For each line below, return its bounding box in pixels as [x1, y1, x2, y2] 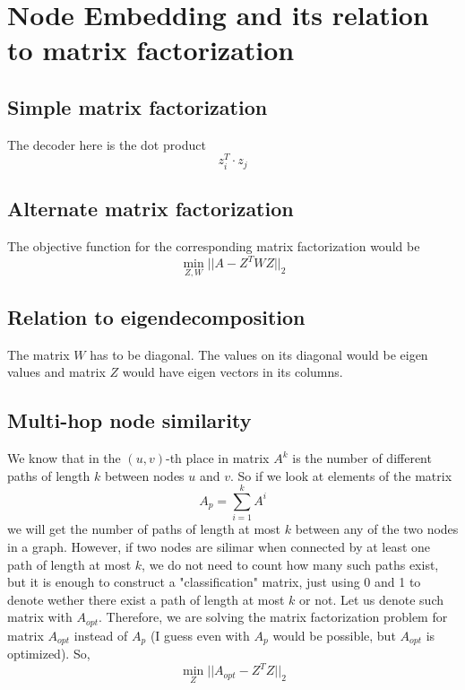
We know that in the [7, 449, 121, 467]
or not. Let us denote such [299, 590, 443, 608]
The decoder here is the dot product [7, 135, 206, 153]
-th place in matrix [165, 449, 270, 467]
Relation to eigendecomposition [7, 302, 306, 330]
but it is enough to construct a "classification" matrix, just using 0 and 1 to [7, 572, 421, 591]
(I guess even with [150, 625, 250, 644]
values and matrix [7, 362, 106, 381]
